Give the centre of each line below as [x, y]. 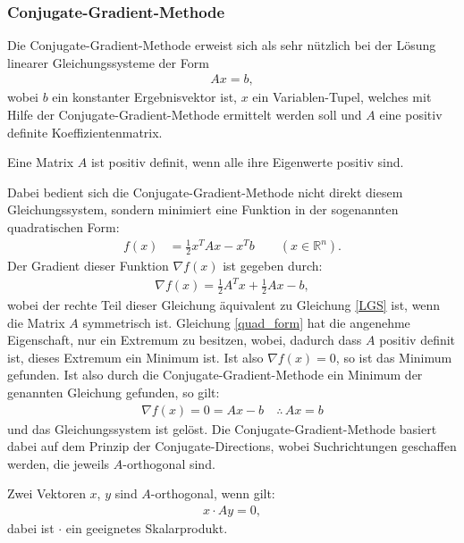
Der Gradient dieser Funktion [88, 266]
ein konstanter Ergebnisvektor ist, [145, 97]
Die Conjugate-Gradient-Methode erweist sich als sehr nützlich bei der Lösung [222, 45]
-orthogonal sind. [169, 463]
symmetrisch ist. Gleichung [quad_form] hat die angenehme [246, 322]
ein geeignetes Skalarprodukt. [147, 528]
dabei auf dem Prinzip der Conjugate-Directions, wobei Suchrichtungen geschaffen [232, 446]
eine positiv [411, 115]
